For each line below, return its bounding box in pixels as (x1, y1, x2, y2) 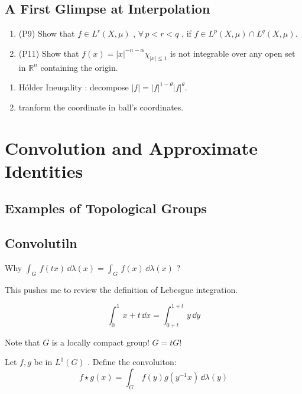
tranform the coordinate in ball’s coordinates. (18, 100, 184, 113)
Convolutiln (5, 234, 77, 252)
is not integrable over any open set (170, 47, 295, 59)
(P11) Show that (18, 47, 79, 59)
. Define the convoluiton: (87, 356, 177, 368)
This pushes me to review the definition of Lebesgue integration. (5, 283, 238, 295)
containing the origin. (40, 61, 118, 73)
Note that (5, 336, 40, 348)
